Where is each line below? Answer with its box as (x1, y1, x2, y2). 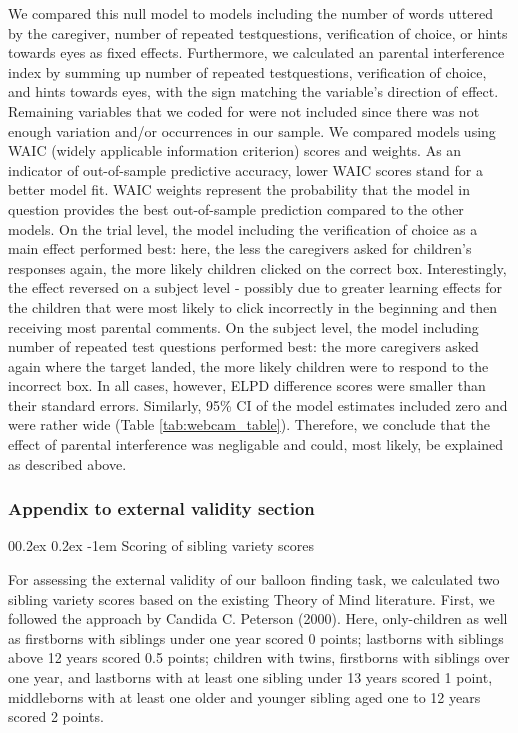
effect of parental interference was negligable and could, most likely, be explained (8, 434, 503, 455)
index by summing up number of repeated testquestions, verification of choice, (8, 61, 487, 82)
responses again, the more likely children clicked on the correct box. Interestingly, (8, 257, 507, 278)
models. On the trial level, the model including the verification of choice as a (8, 218, 478, 239)
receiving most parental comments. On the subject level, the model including (8, 316, 479, 337)
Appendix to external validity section (8, 496, 315, 521)
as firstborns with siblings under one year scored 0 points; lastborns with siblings (8, 627, 504, 648)
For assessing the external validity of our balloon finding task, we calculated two (8, 569, 500, 590)
